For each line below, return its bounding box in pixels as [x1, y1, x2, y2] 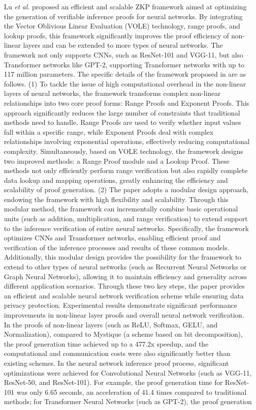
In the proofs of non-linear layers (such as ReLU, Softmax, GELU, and [4, 319, 218, 329]
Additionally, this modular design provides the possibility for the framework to [4, 252, 242, 262]
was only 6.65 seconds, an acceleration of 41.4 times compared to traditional [16, 386, 247, 397]
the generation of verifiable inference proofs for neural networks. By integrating [4, 11, 243, 21]
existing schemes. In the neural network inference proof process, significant [4, 357, 229, 368]
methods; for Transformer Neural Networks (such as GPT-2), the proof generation [4, 396, 252, 407]
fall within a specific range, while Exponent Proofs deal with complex [4, 126, 214, 137]
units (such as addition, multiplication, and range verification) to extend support [4, 213, 248, 224]
